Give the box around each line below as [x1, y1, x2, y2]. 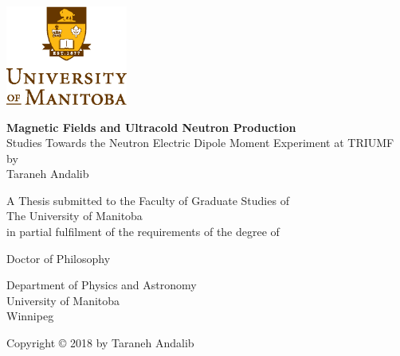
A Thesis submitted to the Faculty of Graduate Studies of [6, 192, 289, 208]
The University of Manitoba [6, 207, 143, 224]
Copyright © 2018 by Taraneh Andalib [6, 335, 194, 351]
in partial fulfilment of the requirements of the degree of [6, 223, 280, 240]
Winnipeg [6, 308, 54, 324]
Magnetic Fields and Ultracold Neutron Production [6, 118, 296, 135]
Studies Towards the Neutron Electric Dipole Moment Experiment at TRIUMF [6, 134, 394, 151]
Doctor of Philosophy [6, 250, 111, 266]
